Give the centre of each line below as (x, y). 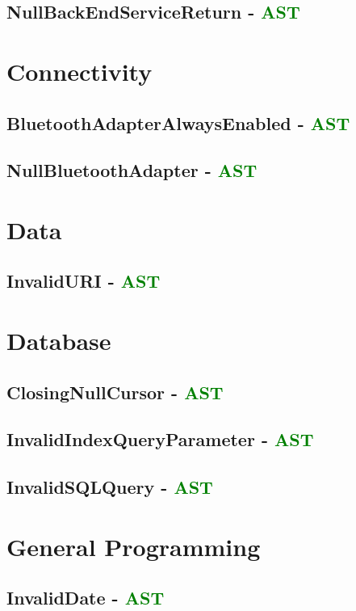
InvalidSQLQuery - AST (110, 487)
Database (59, 341)
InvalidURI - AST (84, 281)
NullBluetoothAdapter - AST (132, 170)
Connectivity (80, 71)
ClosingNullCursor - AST (115, 392)
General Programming (134, 546)
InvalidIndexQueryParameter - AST (160, 439)
